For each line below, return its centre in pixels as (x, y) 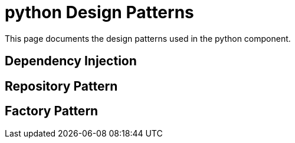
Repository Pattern (61, 86)
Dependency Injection (71, 61)
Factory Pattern (52, 111)
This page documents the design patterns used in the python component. (148, 38)
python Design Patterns (99, 12)
